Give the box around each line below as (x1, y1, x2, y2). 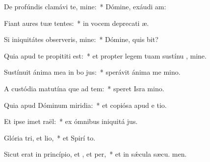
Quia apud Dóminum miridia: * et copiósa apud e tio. (4, 100, 167, 110)
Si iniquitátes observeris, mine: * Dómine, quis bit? (4, 34, 158, 44)
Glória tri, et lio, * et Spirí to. (4, 132, 96, 142)
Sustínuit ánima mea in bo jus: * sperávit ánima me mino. (4, 67, 181, 77)
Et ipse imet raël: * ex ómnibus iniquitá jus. (4, 116, 138, 126)
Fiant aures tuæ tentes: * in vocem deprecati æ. (4, 18, 149, 28)
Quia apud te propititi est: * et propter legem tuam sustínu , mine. (4, 50, 207, 61)
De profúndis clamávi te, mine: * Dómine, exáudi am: (4, 1, 166, 11)
